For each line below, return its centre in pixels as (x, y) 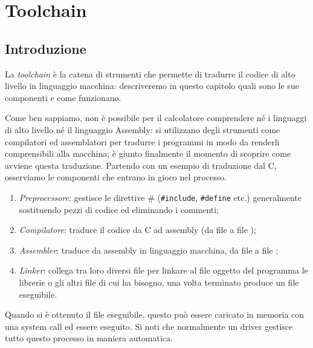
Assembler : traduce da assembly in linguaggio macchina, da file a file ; (149, 250)
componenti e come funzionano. (63, 97)
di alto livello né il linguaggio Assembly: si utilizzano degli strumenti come (143, 129)
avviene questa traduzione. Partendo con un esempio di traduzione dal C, (141, 165)
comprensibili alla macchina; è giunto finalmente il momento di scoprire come (148, 153)
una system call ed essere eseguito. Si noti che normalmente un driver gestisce (149, 326)
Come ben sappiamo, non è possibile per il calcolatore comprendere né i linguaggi (156, 118)
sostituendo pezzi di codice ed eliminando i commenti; (119, 209)
